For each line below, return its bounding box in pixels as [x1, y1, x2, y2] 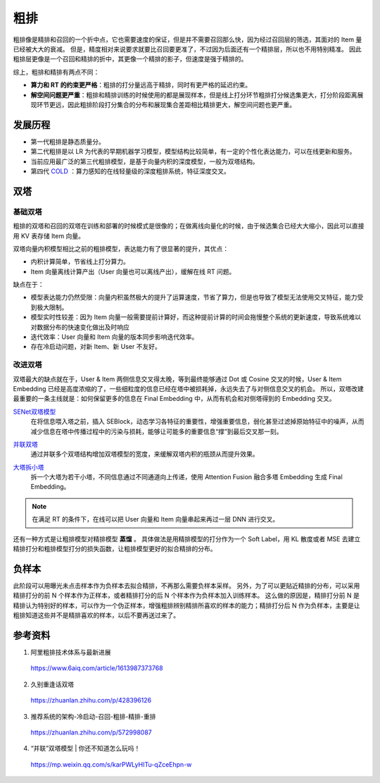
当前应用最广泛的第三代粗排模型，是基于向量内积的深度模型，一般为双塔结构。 [30, 157, 259, 166]
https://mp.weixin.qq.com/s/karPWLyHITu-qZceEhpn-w [30, 760, 192, 768]
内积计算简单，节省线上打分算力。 [30, 257, 129, 266]
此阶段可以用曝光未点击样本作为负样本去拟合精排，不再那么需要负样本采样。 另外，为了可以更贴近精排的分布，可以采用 [13, 581, 360, 590]
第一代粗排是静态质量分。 [30, 137, 105, 146]
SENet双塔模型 [13, 407, 56, 416]
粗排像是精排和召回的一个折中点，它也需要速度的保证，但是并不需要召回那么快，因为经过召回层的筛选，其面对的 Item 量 [13, 35, 362, 44]
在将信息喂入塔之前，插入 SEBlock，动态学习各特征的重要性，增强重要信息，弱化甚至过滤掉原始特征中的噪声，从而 [30, 417, 365, 426]
